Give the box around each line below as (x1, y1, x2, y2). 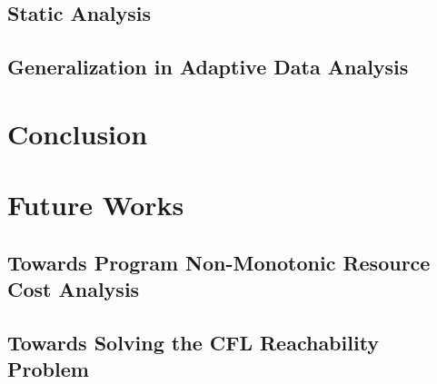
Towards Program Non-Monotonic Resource (7, 248, 431, 276)
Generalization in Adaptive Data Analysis (7, 53, 409, 81)
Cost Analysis (7, 275, 140, 303)
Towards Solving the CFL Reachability (7, 328, 380, 356)
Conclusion (7, 114, 148, 152)
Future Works (7, 186, 184, 223)
